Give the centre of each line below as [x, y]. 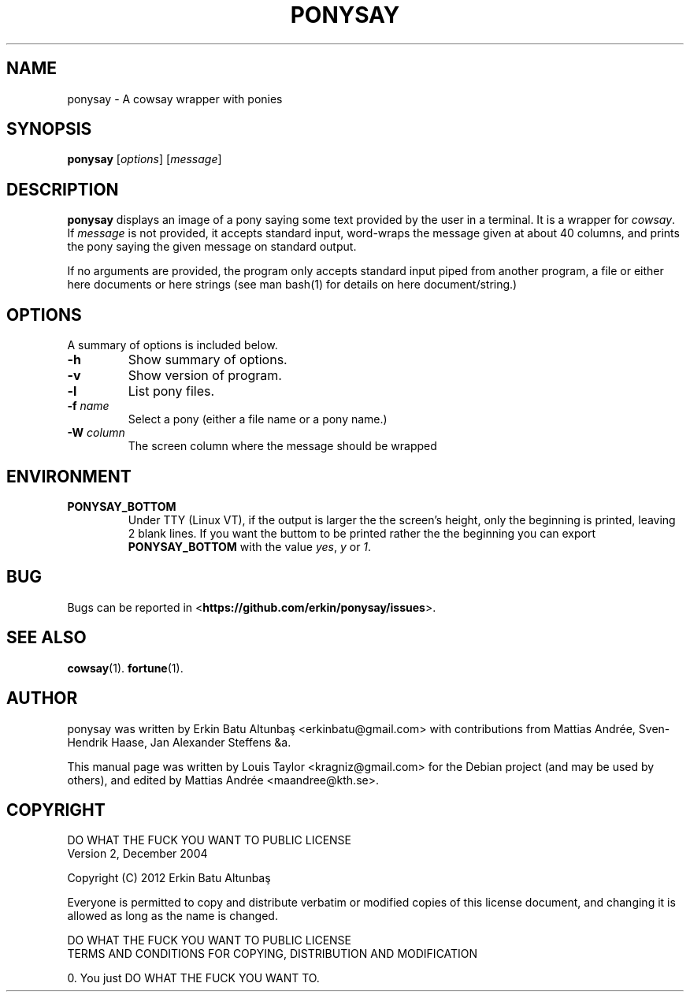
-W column [96, 433]
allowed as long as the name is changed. [172, 916]
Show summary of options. [208, 360]
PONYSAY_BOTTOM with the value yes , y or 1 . [250, 546]
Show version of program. [205, 376]
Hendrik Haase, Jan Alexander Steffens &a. [179, 742]
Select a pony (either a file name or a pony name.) [258, 419]
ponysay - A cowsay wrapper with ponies [175, 99]
